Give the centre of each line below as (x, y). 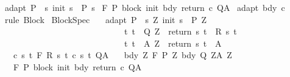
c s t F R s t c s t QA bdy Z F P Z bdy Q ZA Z (122, 55)
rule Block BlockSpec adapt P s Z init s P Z (106, 19)
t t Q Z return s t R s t (180, 31)
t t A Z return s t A (173, 43)
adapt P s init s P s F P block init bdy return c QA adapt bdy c (145, 7)
